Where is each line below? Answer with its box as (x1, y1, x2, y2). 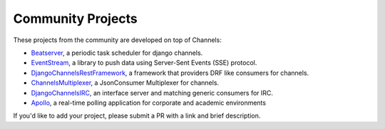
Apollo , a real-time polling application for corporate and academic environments (31, 98, 267, 107)
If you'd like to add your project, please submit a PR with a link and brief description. (13, 111, 261, 120)
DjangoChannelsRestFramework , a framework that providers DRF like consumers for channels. (31, 68, 309, 77)
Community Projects (13, 11, 138, 26)
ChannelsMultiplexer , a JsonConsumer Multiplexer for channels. (31, 78, 220, 87)
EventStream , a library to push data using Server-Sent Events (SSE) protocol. (31, 58, 257, 67)
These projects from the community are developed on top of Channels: (13, 36, 222, 44)
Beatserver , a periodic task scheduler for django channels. (31, 48, 203, 57)
